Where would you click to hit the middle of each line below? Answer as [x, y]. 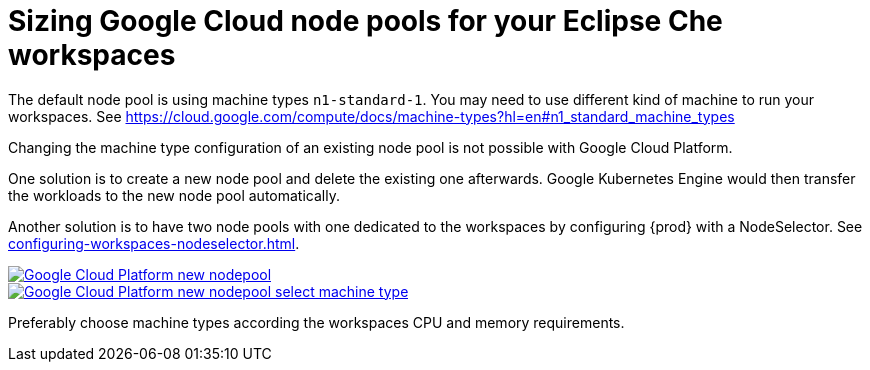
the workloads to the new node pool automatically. [174, 195]
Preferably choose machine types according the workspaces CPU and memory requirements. [316, 322]
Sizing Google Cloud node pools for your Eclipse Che [365, 21]
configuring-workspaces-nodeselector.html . [154, 243]
